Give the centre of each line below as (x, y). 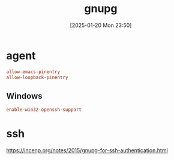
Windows (24, 96)
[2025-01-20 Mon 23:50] (101, 25)
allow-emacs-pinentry (33, 72)
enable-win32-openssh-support (44, 110)
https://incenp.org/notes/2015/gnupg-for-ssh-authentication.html (87, 150)
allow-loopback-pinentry (37, 77)
